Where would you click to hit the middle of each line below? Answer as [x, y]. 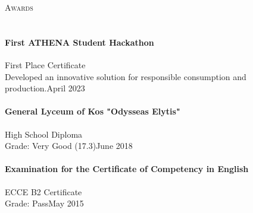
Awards [19, 7]
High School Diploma [44, 134]
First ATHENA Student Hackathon [79, 42]
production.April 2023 [45, 88]
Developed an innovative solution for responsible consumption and [126, 76]
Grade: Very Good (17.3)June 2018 [69, 146]
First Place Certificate [45, 64]
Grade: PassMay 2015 [44, 203]
